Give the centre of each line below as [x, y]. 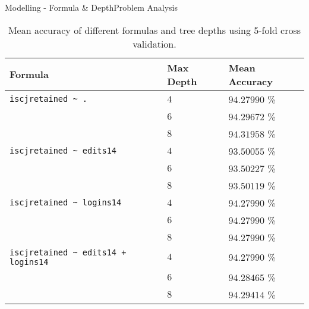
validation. [154, 43]
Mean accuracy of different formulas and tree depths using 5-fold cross [154, 30]
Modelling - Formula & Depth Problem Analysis [91, 7]
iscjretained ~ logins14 [66, 203]
